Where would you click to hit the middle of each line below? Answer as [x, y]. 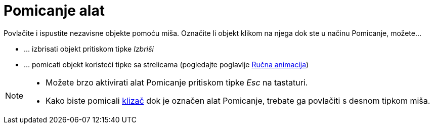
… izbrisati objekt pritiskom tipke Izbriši [89, 49]
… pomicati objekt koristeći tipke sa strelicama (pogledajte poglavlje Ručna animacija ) [166, 64]
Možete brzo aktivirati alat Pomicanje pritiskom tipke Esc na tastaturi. [177, 82]
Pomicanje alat [54, 11]
